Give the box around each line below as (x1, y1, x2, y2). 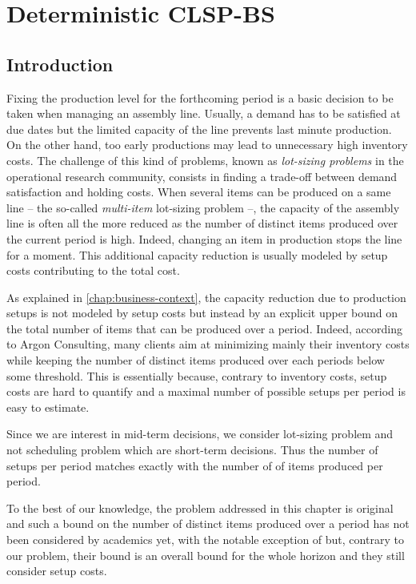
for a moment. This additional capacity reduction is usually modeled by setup (6, 246, 388, 263)
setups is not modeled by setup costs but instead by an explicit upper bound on (6, 304, 398, 321)
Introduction (6, 51, 114, 76)
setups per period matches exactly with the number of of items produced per (6, 457, 383, 473)
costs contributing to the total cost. (6, 262, 180, 279)
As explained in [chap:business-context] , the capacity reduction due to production (6, 288, 406, 305)
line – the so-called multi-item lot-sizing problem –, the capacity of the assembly (6, 199, 400, 215)
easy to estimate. (6, 398, 90, 415)
